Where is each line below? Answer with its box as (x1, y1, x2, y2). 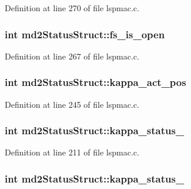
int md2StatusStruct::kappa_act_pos (5, 75, 186, 89)
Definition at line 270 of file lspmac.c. (5, 2, 139, 14)
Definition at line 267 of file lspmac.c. (5, 49, 139, 62)
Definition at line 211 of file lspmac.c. (5, 146, 139, 158)
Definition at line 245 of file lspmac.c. (5, 98, 139, 110)
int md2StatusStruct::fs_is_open (5, 26, 165, 41)
